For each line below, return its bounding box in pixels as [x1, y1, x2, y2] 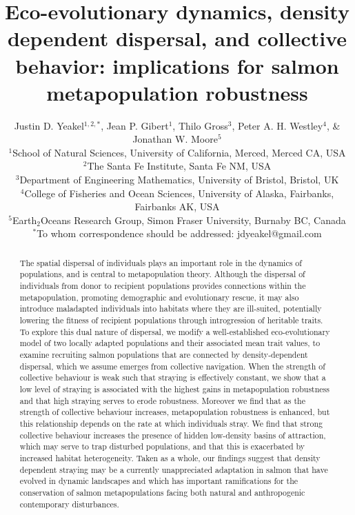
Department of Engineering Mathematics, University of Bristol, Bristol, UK [19, 172, 339, 187]
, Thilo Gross [172, 118, 228, 132]
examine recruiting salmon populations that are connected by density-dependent [19, 349, 308, 361]
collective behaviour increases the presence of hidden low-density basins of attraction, [19, 429, 326, 441]
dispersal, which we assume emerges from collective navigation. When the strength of [19, 360, 325, 372]
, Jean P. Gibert [101, 118, 169, 132]
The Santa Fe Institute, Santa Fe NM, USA [87, 159, 272, 173]
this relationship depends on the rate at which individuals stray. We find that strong [19, 418, 323, 430]
